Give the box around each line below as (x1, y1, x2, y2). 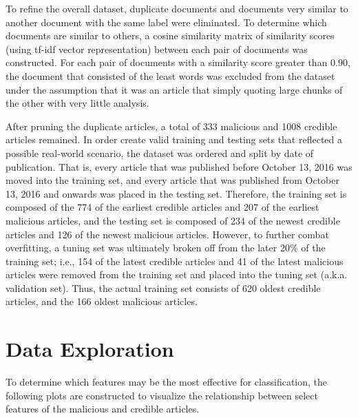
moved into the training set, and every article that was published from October (6, 173, 339, 187)
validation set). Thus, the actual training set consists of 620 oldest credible (6, 280, 321, 295)
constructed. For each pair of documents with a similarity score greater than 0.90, (6, 55, 350, 70)
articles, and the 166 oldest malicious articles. (6, 294, 198, 309)
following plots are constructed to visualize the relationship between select (6, 388, 318, 402)
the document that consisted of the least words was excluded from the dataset (6, 68, 335, 83)
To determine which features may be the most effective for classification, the (6, 375, 328, 389)
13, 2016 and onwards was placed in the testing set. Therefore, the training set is (6, 186, 347, 200)
